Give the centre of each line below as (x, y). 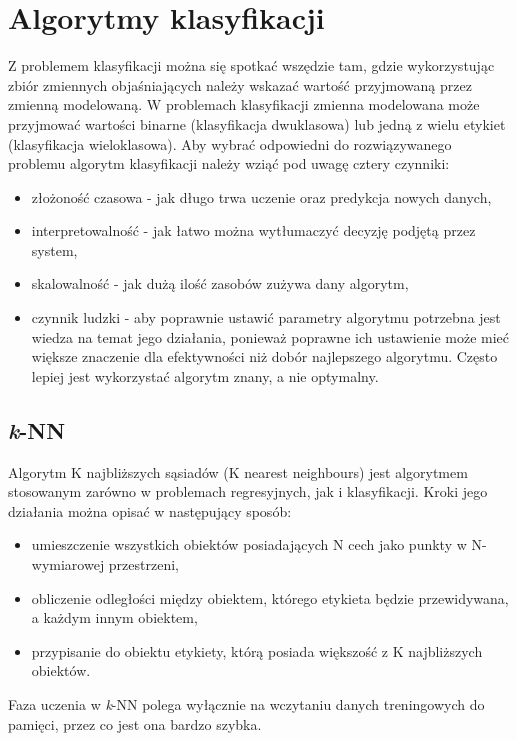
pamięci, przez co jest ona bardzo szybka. (135, 723)
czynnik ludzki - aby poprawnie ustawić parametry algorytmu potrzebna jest (266, 317)
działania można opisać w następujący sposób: (150, 510)
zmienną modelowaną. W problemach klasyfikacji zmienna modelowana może (244, 104)
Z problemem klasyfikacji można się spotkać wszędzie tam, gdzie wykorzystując (251, 65)
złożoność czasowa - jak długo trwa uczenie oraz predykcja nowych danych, (261, 196)
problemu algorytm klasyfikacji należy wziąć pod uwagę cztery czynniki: (229, 163)
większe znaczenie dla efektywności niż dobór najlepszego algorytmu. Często (264, 356)
